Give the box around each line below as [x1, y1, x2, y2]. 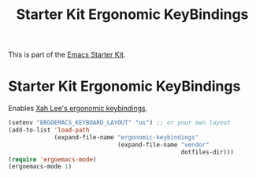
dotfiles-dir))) [180, 148, 235, 156]
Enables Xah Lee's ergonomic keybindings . [8, 104, 148, 113]
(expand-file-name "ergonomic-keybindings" [54, 133, 199, 141]
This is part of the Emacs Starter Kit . [8, 50, 126, 60]
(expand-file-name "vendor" [117, 140, 210, 149]
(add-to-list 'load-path [8, 126, 90, 134]
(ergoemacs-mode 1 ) [8, 163, 72, 171]
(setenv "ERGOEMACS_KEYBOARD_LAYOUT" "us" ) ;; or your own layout [8, 119, 231, 127]
